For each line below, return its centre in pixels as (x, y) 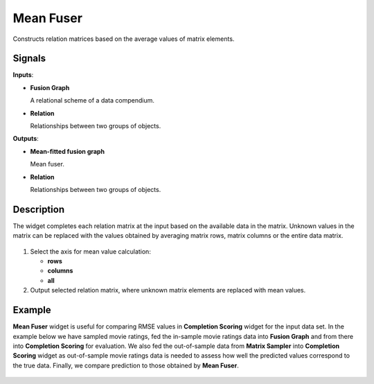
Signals (29, 59)
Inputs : (23, 75)
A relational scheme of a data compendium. (92, 101)
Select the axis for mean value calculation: (91, 251)
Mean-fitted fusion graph (68, 151)
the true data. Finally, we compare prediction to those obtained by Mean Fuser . (126, 365)
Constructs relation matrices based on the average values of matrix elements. (124, 39)
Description (39, 209)
